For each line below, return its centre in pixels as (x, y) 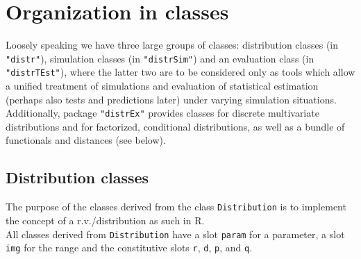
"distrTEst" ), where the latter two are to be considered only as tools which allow (180, 72)
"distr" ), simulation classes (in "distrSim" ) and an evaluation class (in (160, 58)
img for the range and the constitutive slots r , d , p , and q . (129, 248)
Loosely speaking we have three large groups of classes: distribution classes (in (172, 45)
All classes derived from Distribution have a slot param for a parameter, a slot (175, 234)
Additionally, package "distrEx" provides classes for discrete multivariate (162, 113)
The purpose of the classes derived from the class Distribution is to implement (176, 207)
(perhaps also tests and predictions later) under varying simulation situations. (171, 99)
